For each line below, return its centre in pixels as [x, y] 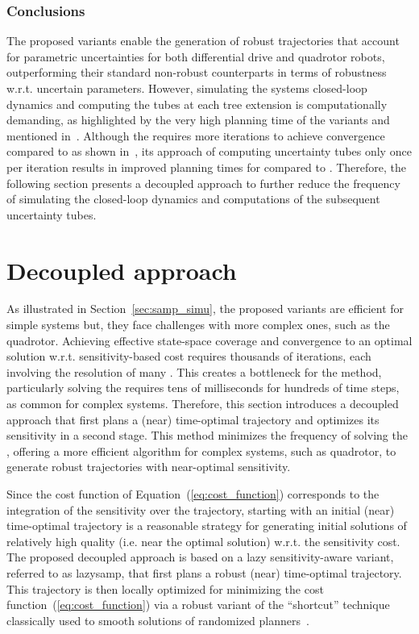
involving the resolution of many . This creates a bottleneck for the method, [194, 371]
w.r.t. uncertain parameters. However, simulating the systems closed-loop [187, 88]
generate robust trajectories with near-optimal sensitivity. [149, 467]
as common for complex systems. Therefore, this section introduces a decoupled [203, 404]
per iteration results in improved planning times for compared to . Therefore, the [207, 167]
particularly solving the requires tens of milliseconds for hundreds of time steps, [203, 388]
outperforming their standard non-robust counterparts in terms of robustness [197, 72]
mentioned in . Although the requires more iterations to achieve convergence [196, 135]
